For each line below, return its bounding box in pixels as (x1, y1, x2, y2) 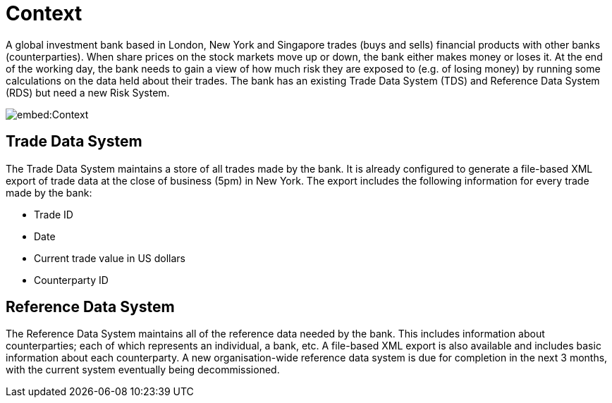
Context (6, 1, 82, 25)
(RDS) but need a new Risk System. (6, 86, 170, 99)
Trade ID (34, 208, 73, 221)
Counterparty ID (34, 273, 109, 286)
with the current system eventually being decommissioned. (6, 364, 280, 376)
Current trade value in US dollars (34, 252, 186, 264)
